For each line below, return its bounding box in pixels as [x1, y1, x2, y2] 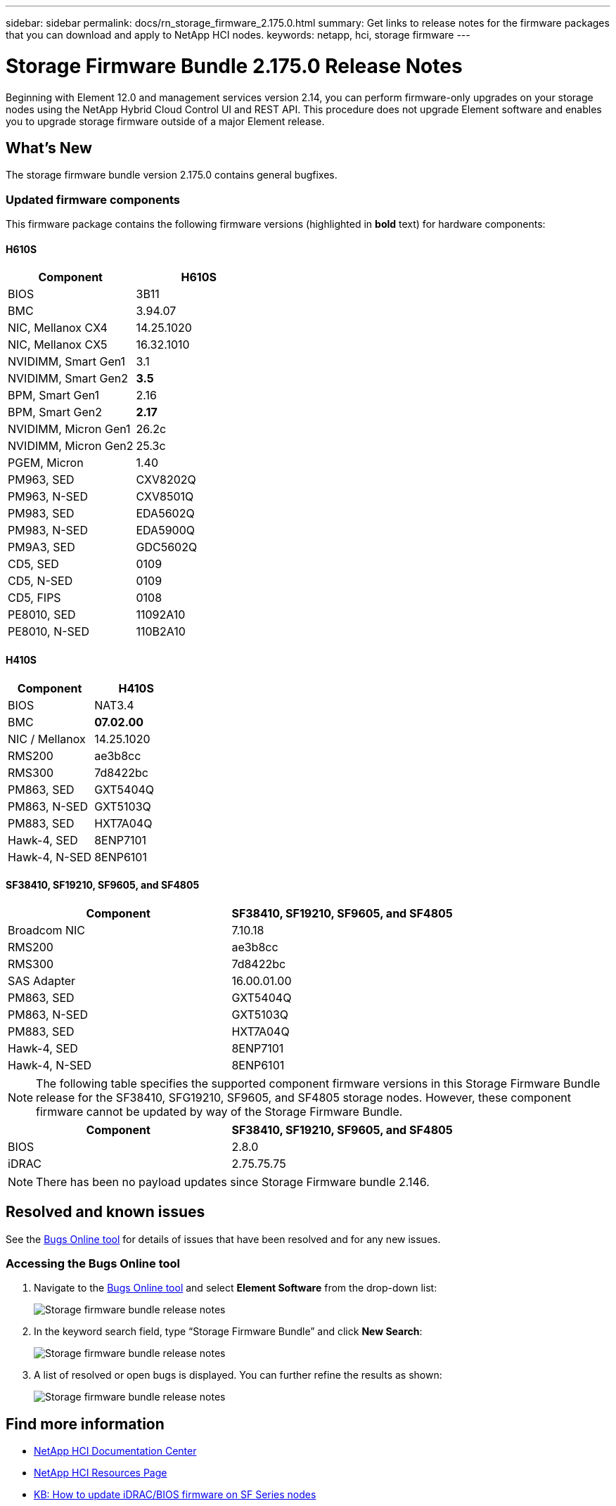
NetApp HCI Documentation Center [34, 1445, 197, 1457]
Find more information [6, 1415, 165, 1433]
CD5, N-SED [8, 574, 73, 588]
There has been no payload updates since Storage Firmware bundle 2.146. [36, 1174, 430, 1189]
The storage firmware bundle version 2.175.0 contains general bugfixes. [6, 169, 338, 181]
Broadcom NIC [8, 922, 86, 937]
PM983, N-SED [8, 523, 88, 538]
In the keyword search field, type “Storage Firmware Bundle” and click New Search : [34, 1325, 423, 1338]
